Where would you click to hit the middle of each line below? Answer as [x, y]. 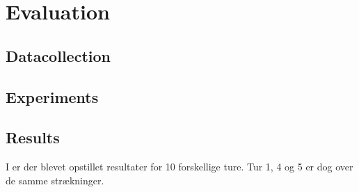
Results [33, 137]
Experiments [52, 96]
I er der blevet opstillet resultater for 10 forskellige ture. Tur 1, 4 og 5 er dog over [179, 167]
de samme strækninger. [55, 180]
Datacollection [58, 55]
